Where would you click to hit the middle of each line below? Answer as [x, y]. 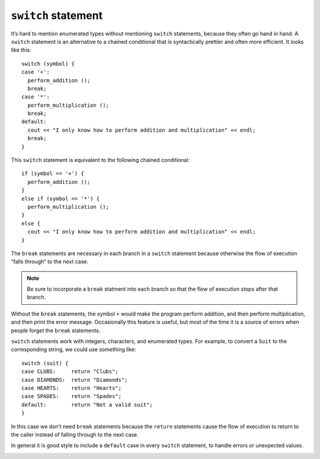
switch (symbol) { [48, 63]
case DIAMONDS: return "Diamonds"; [75, 380]
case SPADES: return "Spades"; [71, 396]
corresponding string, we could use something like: [73, 349]
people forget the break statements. [56, 330]
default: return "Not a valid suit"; [87, 404]
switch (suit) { [45, 363]
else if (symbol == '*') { [61, 198]
